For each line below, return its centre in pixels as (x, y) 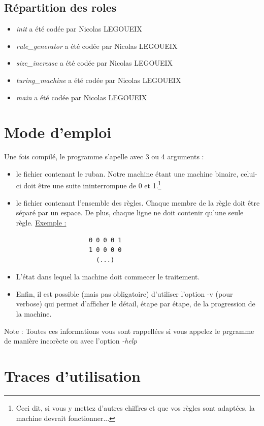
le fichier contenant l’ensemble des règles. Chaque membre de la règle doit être (138, 202)
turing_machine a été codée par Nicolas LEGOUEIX (98, 80)
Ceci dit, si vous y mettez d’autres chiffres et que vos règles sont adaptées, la (135, 407)
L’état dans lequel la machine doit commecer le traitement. (108, 277)
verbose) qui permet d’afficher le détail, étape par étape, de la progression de (136, 304)
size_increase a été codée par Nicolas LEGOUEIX (94, 63)
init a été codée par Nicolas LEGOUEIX (79, 29)
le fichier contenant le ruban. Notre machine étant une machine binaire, (127, 173)
